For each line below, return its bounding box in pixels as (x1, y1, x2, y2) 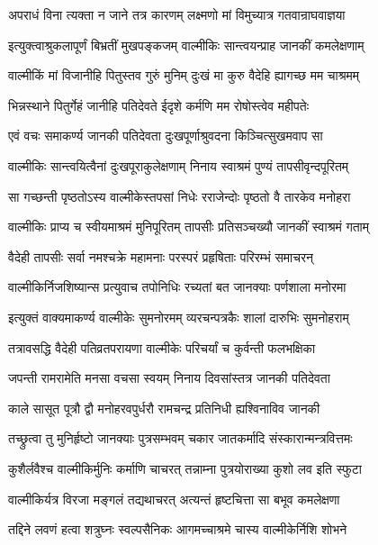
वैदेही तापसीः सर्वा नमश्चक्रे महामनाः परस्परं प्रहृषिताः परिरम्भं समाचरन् (8, 247, 313, 266)
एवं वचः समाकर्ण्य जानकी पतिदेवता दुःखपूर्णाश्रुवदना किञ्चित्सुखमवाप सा (8, 126, 323, 145)
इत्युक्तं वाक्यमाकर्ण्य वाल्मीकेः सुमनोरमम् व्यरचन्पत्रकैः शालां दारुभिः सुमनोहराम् (8, 307, 349, 326)
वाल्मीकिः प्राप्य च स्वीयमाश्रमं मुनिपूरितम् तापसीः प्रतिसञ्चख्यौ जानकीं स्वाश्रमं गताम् (8, 217, 370, 236)
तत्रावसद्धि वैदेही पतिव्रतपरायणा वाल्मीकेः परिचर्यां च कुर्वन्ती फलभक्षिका (8, 338, 316, 357)
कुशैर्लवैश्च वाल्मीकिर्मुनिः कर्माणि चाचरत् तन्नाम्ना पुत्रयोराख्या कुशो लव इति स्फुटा (8, 459, 362, 477)
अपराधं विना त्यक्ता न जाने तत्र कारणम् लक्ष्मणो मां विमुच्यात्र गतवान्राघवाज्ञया (8, 5, 346, 23)
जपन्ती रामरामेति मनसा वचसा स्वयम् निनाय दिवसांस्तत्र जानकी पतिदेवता (8, 368, 330, 387)
